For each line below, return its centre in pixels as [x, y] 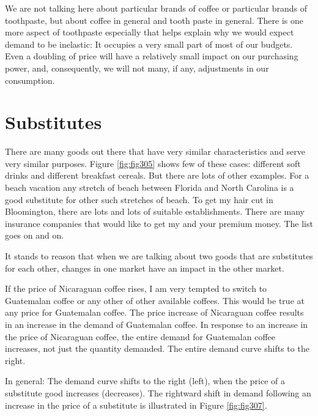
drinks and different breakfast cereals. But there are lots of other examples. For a [157, 175]
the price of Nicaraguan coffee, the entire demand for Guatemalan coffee [140, 336]
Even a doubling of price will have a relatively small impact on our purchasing [152, 56]
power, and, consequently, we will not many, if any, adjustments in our [137, 68]
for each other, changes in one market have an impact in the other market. [145, 268]
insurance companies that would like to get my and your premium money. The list [159, 223]
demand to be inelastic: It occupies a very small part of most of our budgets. [149, 44]
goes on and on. [35, 235]
